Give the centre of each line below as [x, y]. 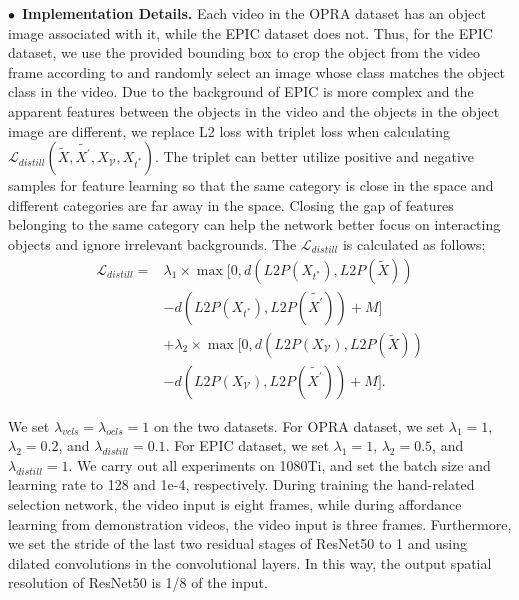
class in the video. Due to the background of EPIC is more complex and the [241, 91]
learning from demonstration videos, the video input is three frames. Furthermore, [260, 523]
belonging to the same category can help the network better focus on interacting [254, 224]
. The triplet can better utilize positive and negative [314, 156]
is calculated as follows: [414, 243]
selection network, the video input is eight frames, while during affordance [235, 504]
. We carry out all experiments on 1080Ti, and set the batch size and [279, 464]
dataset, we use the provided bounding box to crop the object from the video [244, 52]
